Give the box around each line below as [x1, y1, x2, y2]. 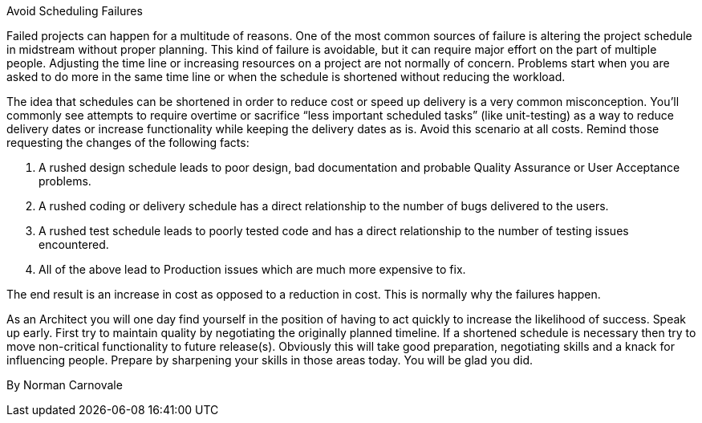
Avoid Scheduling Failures [6, 4, 143, 18]
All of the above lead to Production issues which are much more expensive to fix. [39, 262, 466, 276]
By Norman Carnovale [6, 378, 123, 392]
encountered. [39, 238, 109, 251]
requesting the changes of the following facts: [6, 136, 250, 149]
